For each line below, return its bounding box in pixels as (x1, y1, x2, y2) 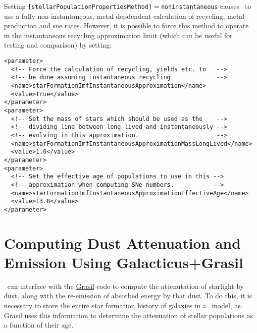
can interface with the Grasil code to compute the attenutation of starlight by (7, 280, 244, 291)
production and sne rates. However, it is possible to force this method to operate (4, 20, 249, 31)
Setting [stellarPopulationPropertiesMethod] (4, 1, 152, 11)
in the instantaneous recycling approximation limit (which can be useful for (4, 30, 233, 40)
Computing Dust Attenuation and (4, 232, 241, 253)
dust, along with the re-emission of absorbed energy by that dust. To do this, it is (4, 290, 252, 301)
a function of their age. (4, 320, 74, 330)
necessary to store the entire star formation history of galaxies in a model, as (4, 300, 241, 310)
